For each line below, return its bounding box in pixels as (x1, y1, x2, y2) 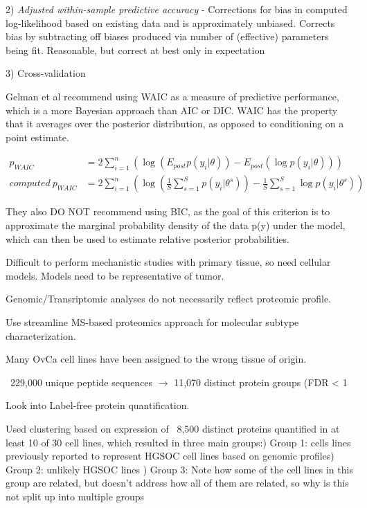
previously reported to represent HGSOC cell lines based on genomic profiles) (6, 448, 334, 463)
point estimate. (6, 129, 69, 144)
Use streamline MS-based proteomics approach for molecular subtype (6, 314, 299, 329)
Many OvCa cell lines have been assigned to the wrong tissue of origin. (6, 352, 307, 366)
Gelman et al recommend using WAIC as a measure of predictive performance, (6, 89, 339, 103)
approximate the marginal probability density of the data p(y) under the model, (6, 218, 346, 232)
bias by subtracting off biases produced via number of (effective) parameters (6, 29, 329, 44)
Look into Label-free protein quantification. (6, 398, 190, 412)
